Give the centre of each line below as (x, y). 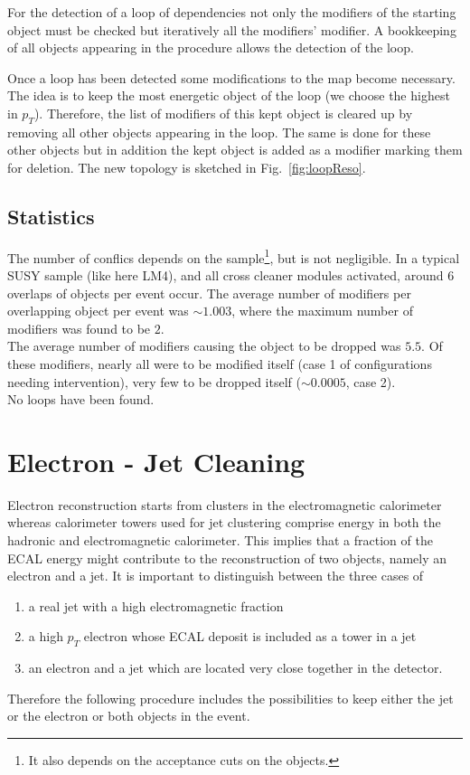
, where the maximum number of (322, 311)
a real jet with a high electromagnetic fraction (156, 605)
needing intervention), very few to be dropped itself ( (154, 381)
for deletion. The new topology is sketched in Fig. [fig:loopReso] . (187, 167)
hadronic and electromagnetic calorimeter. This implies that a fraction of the (220, 540)
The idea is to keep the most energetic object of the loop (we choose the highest (229, 95)
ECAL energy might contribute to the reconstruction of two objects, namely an (227, 558)
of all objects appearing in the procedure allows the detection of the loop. (211, 47)
